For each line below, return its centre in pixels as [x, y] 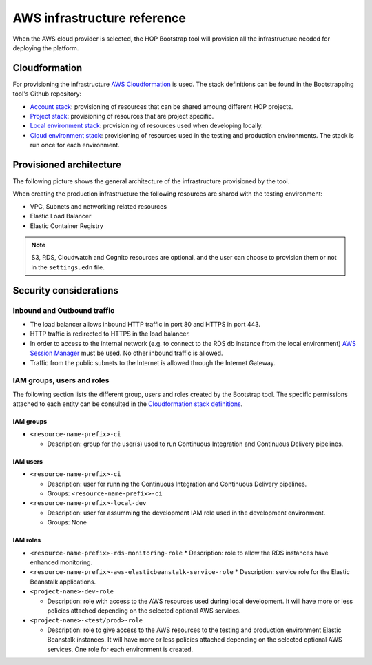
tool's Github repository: [47, 94]
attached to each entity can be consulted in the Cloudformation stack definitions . [128, 404]
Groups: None [67, 522]
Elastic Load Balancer [61, 216]
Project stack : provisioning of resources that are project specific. [122, 116]
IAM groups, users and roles [61, 380]
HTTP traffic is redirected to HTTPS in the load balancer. [110, 334]
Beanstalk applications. [63, 582]
